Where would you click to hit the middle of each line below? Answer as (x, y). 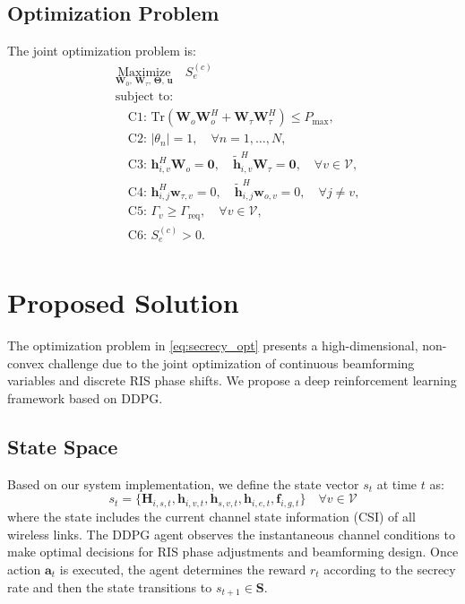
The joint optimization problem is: (102, 51)
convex (26, 362)
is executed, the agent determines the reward (183, 569)
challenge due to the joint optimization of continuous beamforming (231, 362)
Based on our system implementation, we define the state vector (183, 483)
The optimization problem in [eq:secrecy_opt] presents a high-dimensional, (213, 345)
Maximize (144, 72)
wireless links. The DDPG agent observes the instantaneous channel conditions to (231, 534)
